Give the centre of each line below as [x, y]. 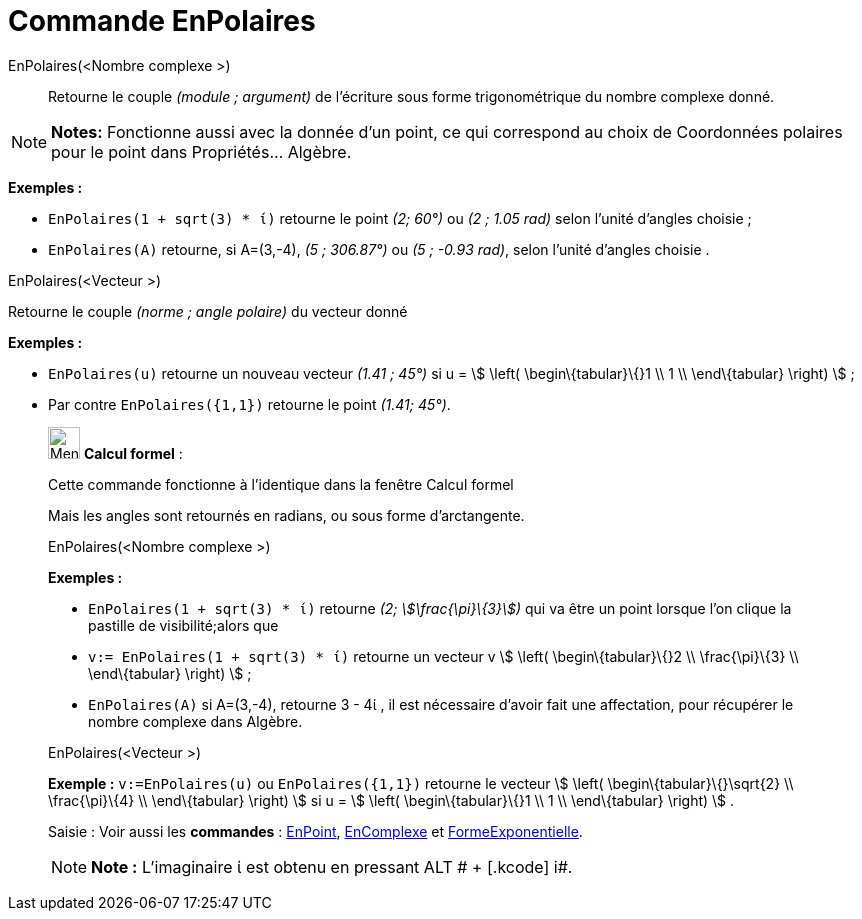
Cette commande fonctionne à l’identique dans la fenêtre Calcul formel [281, 484]
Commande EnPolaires [162, 21]
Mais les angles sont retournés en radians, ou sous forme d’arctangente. [286, 515]
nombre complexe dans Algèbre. [195, 721]
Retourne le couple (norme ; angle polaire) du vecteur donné [208, 311]
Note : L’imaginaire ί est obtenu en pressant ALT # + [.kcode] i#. [332, 866]
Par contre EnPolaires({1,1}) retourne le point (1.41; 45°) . [249, 404]
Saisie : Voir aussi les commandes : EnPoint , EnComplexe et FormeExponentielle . [315, 831]
